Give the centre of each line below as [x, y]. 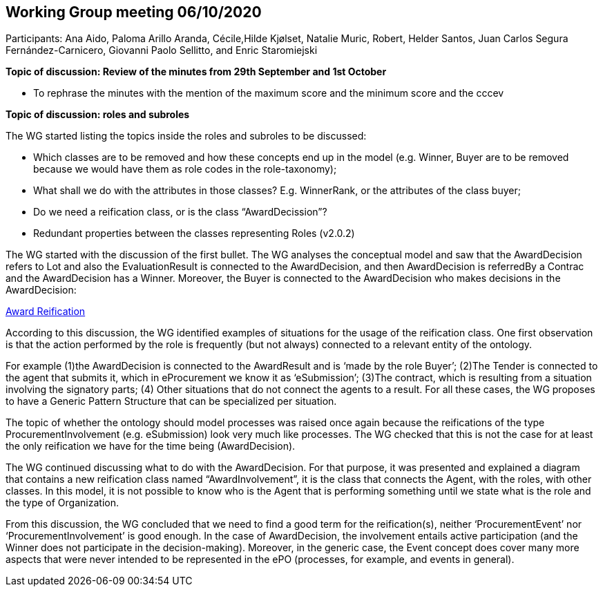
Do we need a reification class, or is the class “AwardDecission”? [180, 212]
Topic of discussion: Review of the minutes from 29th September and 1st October [196, 72]
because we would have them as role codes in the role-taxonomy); [185, 169]
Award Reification [46, 312]
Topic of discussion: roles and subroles [98, 115]
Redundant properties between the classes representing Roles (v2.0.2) [194, 233]
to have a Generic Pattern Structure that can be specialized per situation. [171, 401]
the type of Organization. [62, 503]
